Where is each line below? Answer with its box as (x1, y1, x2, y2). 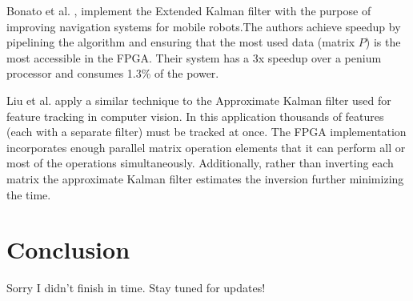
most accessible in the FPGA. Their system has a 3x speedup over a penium (6, 49, 382, 66)
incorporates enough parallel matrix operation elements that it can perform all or (6, 138, 406, 155)
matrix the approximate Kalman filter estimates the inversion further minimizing (6, 170, 404, 187)
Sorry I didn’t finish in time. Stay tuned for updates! (6, 279, 266, 296)
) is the (365, 34, 401, 50)
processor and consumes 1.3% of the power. (6, 65, 219, 82)
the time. (6, 186, 51, 203)
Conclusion (6, 233, 130, 266)
